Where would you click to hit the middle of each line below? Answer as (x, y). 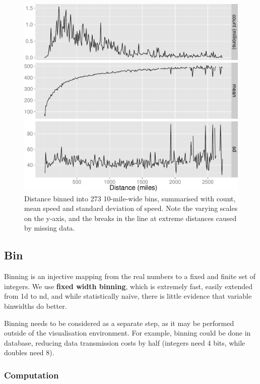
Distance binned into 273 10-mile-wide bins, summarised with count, (130, 198)
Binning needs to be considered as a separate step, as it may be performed (119, 323)
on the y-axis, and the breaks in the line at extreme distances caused (131, 218)
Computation (31, 375)
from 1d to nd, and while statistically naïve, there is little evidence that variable (128, 296)
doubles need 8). (29, 352)
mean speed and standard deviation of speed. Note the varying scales (131, 208)
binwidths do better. (36, 306)
